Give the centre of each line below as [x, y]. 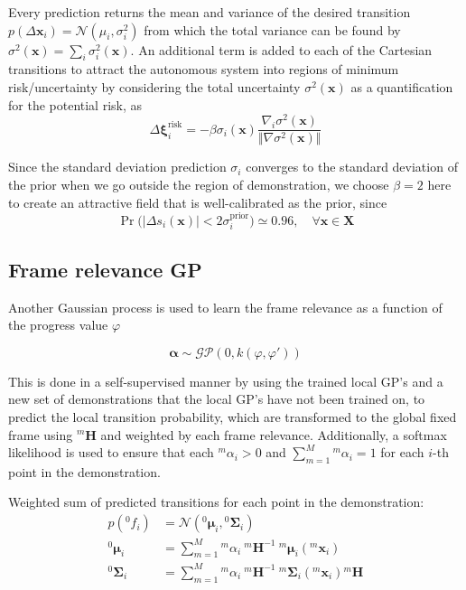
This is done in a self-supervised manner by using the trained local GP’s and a [226, 381]
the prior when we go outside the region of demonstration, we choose [199, 184]
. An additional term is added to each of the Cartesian [281, 49]
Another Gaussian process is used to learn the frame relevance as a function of [225, 307]
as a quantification [402, 86]
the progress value [58, 325]
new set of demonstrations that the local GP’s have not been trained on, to [217, 399]
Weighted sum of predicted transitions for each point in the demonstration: [216, 502]
